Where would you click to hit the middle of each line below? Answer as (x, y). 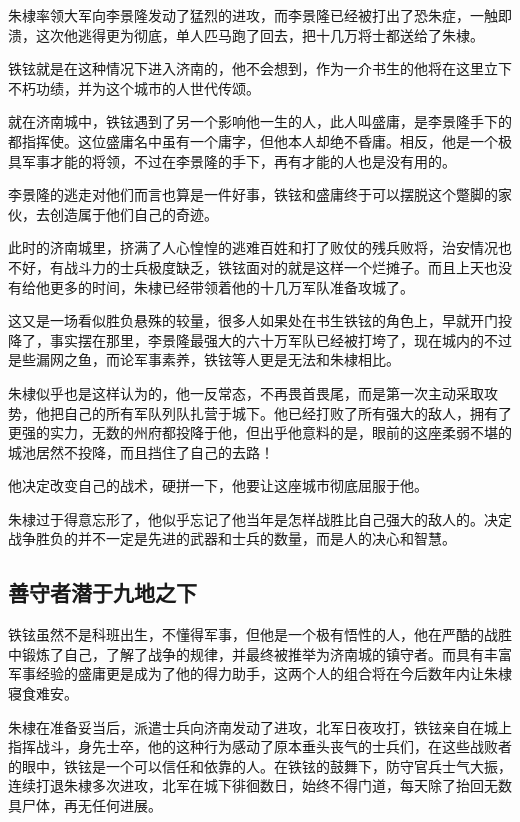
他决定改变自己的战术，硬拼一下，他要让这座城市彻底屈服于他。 (218, 485)
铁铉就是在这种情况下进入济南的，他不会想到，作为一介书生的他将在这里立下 (260, 68)
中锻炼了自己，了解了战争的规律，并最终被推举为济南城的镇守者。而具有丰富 (260, 653)
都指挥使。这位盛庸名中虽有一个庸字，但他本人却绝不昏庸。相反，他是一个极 (260, 140)
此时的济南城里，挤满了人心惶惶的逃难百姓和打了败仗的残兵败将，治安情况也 (260, 247)
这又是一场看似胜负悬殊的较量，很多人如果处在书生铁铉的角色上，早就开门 (253, 320)
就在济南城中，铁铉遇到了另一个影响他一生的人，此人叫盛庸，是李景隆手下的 (260, 121)
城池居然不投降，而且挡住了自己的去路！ (141, 451)
